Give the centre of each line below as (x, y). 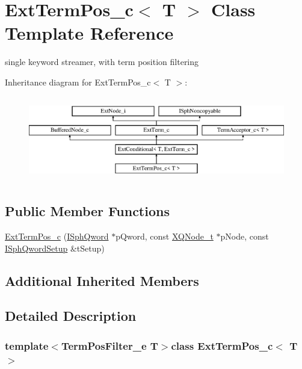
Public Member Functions (87, 211)
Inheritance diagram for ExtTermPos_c (78, 82)
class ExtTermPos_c (222, 345)
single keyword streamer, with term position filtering (102, 62)
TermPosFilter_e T (109, 345)
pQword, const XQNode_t (165, 236)
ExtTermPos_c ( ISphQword (57, 236)
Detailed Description (71, 316)
